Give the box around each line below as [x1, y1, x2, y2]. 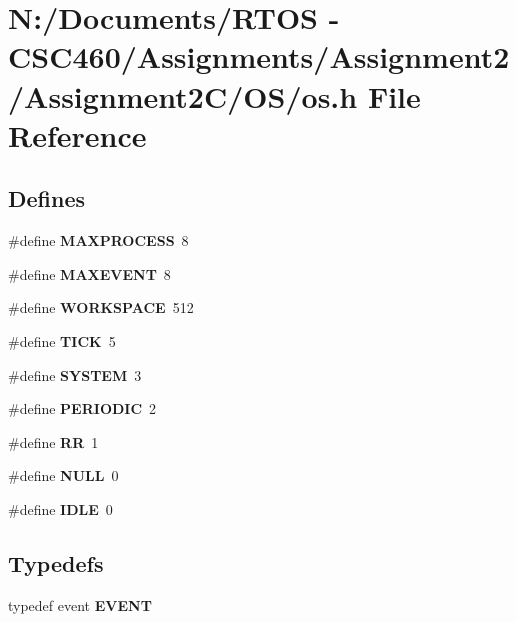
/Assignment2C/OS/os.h [8, 75, 358, 116]
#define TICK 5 [8, 330, 116, 351]
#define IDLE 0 [8, 498, 113, 519]
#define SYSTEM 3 [8, 364, 142, 385]
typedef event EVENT [8, 594, 152, 615]
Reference [8, 114, 147, 155]
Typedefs [8, 547, 104, 578]
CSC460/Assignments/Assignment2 [8, 36, 510, 77]
